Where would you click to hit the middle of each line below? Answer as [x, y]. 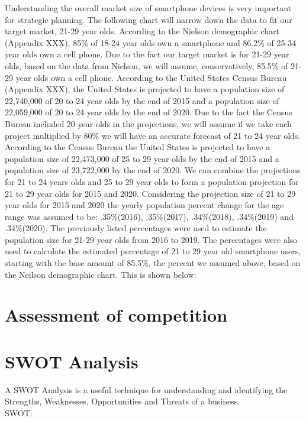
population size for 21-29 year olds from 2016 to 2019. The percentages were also [151, 239]
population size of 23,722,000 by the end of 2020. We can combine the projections [153, 170]
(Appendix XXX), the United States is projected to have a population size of [145, 89]
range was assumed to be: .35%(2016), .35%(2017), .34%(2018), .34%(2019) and [149, 216]
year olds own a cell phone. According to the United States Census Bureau [151, 77]
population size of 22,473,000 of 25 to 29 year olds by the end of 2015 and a [142, 158]
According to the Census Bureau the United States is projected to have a [138, 147]
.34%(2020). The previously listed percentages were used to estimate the [136, 228]
